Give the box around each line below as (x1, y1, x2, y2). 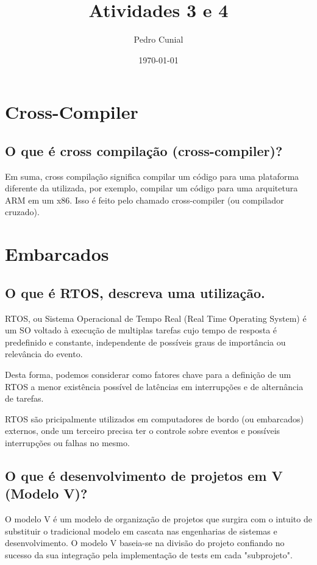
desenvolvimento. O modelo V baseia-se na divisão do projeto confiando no (5, 536, 285, 549)
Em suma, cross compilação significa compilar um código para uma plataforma (5, 169, 299, 182)
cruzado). (5, 205, 40, 218)
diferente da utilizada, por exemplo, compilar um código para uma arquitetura (5, 182, 298, 194)
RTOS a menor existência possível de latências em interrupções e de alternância (5, 380, 304, 393)
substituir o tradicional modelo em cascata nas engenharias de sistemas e (5, 524, 277, 537)
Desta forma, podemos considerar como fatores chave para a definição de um (5, 368, 291, 381)
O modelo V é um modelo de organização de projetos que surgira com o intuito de (5, 513, 312, 525)
